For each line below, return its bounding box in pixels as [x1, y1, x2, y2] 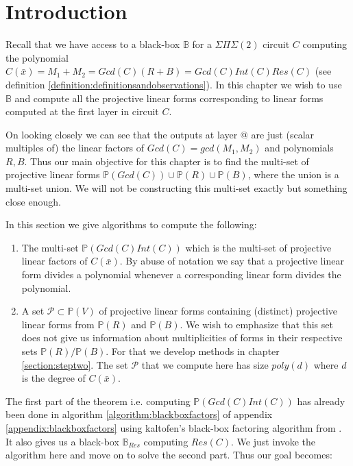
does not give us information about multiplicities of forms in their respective [21, 330, 343, 345]
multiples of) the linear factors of [5, 140, 145, 155]
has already [297, 393, 345, 408]
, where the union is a [247, 167, 339, 182]
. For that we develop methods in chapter [106, 344, 280, 358]
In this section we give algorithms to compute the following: [5, 217, 257, 232]
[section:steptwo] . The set [21, 357, 128, 371]
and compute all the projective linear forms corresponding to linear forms [14, 90, 324, 105]
